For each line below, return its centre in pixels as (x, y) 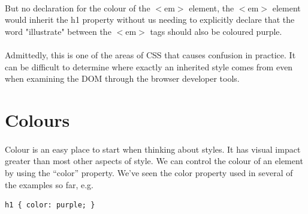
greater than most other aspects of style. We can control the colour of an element (154, 161)
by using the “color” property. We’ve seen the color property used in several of (149, 172)
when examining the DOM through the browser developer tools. (122, 78)
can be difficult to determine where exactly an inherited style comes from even (149, 66)
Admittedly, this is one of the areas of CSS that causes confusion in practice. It (150, 54)
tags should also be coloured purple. (216, 31)
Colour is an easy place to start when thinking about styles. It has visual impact (153, 149)
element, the (212, 8)
